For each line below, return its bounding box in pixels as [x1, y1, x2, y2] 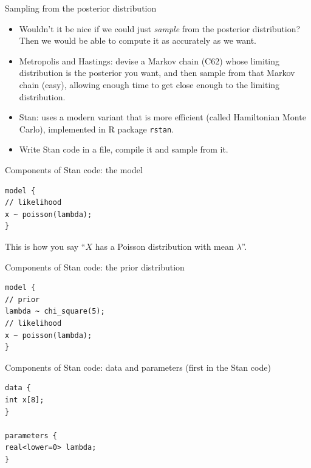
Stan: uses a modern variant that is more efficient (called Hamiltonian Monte [19, 111, 306, 123]
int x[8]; [5, 395, 44, 404]
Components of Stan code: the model [5, 163, 143, 176]
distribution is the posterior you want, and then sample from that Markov [19, 66, 295, 79]
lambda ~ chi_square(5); [5, 307, 105, 316]
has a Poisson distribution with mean [95, 239, 234, 252]
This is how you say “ [5, 239, 86, 252]
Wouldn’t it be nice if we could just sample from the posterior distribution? [19, 22, 301, 35]
